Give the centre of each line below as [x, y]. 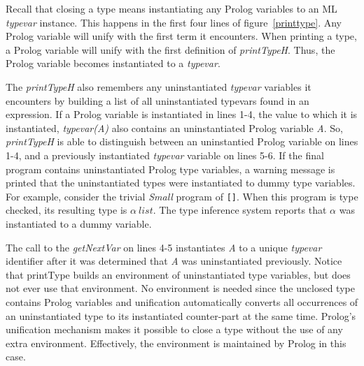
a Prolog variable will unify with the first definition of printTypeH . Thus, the [170, 49]
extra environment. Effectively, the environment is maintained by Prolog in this [176, 343]
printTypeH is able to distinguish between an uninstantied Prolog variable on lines [182, 141]
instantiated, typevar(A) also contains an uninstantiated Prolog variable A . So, [174, 127]
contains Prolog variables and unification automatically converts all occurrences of [182, 301]
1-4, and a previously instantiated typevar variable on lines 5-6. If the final [165, 155]
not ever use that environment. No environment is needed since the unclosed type [180, 288]
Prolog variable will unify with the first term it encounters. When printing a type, [181, 36]
